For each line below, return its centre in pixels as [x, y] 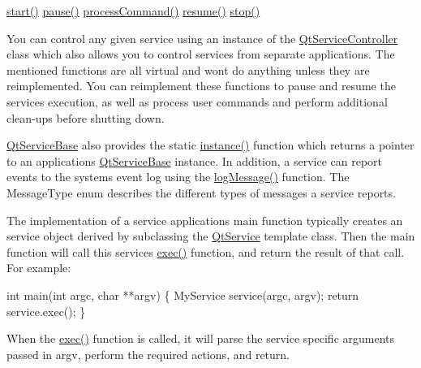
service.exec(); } [46, 311]
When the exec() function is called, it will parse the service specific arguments [201, 338]
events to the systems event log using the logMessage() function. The [178, 177]
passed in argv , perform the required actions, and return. [148, 354]
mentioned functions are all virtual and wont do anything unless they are [188, 69]
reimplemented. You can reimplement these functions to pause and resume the [201, 86]
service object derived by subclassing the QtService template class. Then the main [211, 236]
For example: [39, 268]
